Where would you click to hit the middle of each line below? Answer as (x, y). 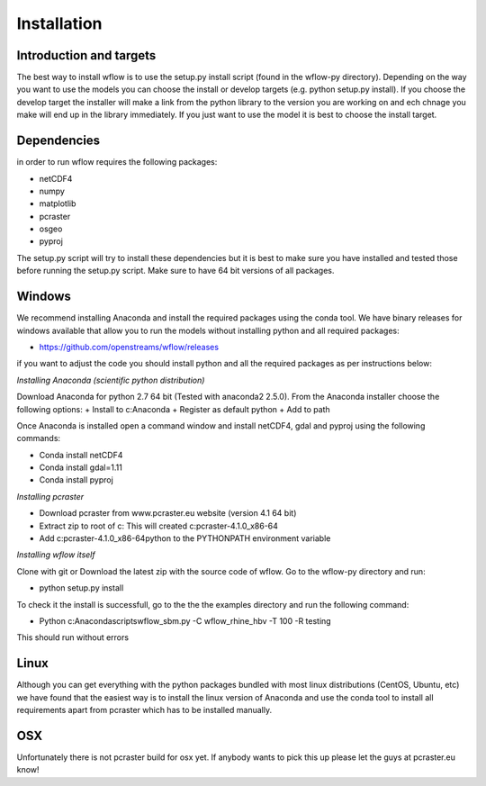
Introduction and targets (86, 55)
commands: (39, 438)
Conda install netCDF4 (81, 455)
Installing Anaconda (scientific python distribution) (111, 380)
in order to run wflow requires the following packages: (117, 162)
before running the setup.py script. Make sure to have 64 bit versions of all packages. (175, 271)
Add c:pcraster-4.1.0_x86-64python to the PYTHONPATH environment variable (185, 538)
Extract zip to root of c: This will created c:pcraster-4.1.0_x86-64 (159, 526)
